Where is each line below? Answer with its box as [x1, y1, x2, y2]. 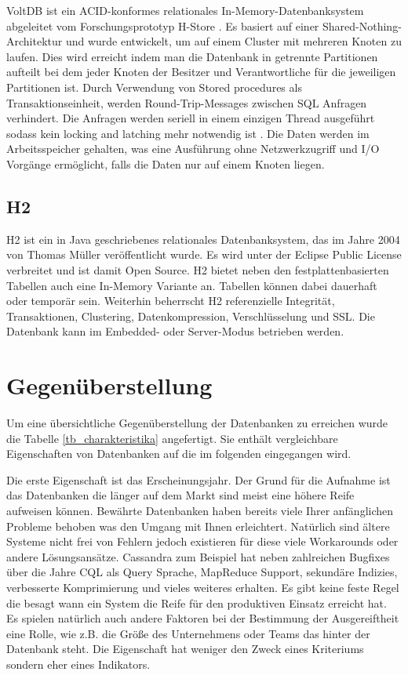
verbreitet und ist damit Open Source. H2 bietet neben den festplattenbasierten [6, 261, 389, 278]
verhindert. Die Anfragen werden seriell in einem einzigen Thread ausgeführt [6, 110, 375, 126]
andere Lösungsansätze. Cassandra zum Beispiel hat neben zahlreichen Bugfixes [6, 548, 390, 564]
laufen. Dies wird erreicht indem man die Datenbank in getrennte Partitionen [6, 48, 378, 64]
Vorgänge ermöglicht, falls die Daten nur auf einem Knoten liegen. [6, 155, 325, 172]
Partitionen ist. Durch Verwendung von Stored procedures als [6, 78, 302, 95]
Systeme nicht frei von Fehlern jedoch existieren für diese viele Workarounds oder [6, 533, 399, 550]
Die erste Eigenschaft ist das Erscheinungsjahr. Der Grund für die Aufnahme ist [6, 471, 391, 488]
